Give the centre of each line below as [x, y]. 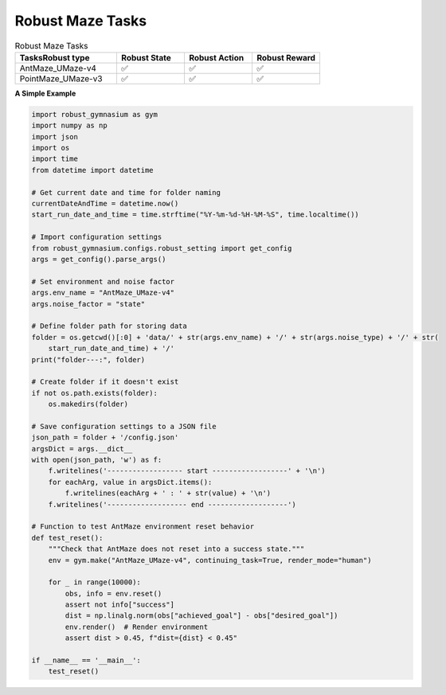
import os [51, 148]
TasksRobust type [55, 57]
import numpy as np [69, 126]
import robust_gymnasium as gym [95, 114]
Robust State [146, 57]
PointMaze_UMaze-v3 [61, 78]
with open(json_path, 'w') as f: [97, 460]
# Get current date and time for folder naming [126, 192]
